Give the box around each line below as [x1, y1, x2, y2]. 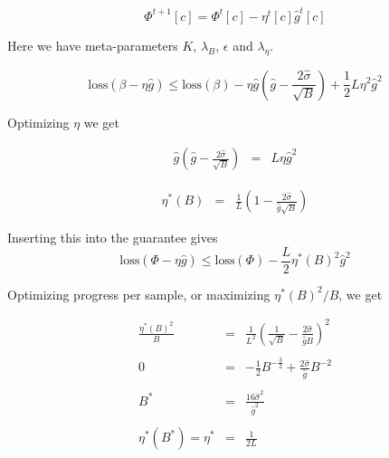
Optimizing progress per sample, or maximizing [7, 284, 270, 303]
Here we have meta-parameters [7, 35, 178, 54]
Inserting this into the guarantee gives [7, 228, 218, 247]
